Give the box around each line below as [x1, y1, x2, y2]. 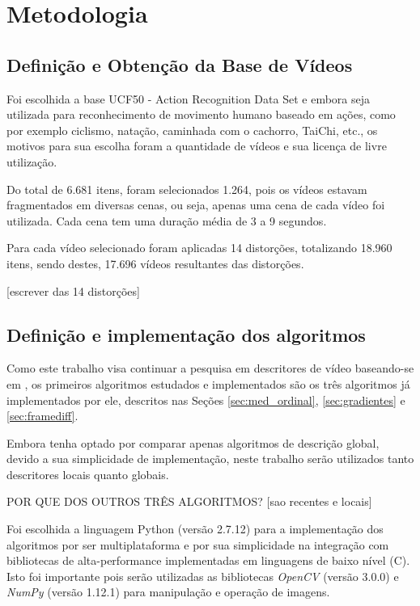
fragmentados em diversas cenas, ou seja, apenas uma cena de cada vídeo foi [6, 196, 385, 213]
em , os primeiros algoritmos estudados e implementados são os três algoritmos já [6, 375, 410, 392]
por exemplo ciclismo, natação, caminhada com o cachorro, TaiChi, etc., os [6, 121, 378, 138]
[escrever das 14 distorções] [6, 282, 140, 299]
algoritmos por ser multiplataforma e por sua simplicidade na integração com [6, 536, 389, 553]
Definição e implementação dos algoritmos [6, 322, 366, 347]
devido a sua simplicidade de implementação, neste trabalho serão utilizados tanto [6, 450, 414, 467]
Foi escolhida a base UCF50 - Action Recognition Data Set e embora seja [6, 90, 371, 107]
